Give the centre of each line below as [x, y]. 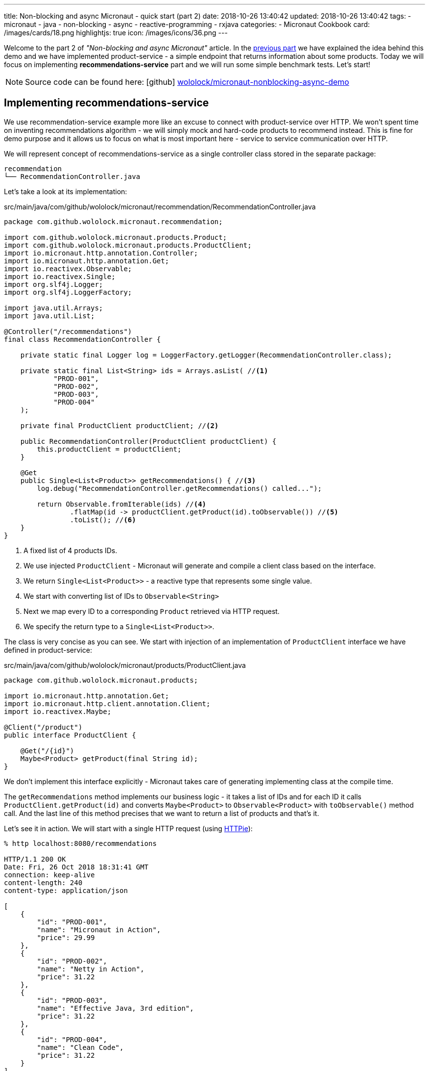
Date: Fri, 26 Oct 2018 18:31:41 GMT [76, 867]
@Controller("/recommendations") [68, 331]
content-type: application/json [66, 890]
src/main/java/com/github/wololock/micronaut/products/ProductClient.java [125, 665]
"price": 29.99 [66, 937]
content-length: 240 [43, 882]
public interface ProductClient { [70, 735]
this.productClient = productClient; [109, 449]
